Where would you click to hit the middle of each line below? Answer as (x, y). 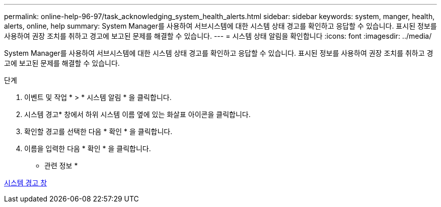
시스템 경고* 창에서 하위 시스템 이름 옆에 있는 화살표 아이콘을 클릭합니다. (137, 114)
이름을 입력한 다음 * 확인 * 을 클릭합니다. (88, 148)
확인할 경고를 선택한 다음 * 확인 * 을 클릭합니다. (98, 131)
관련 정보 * (61, 166)
